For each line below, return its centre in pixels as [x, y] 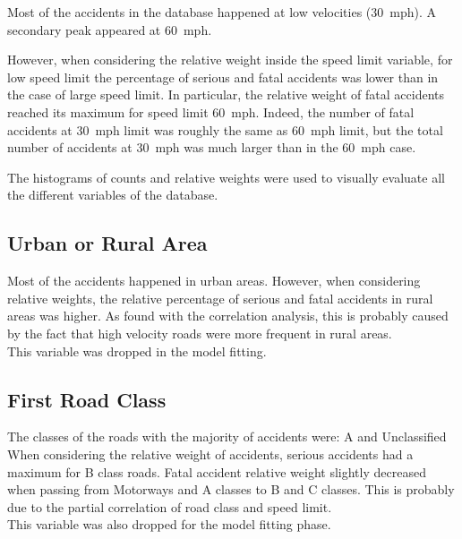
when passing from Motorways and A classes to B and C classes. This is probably [231, 489]
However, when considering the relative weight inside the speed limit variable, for [230, 60]
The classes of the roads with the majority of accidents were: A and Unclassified [227, 436]
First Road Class [87, 399]
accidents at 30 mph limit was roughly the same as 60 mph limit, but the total [225, 129]
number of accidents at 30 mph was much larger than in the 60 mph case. [212, 147]
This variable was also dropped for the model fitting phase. [169, 524]
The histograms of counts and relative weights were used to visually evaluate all [226, 177]
